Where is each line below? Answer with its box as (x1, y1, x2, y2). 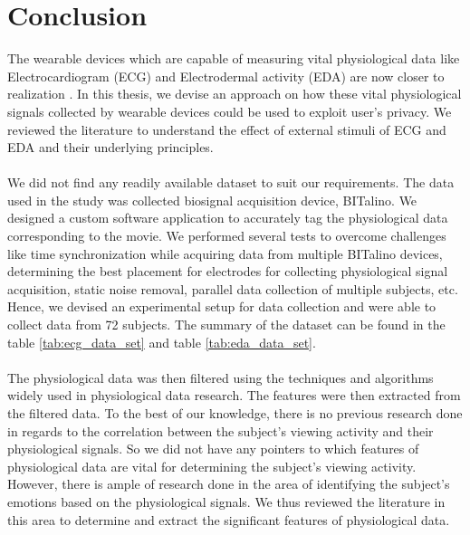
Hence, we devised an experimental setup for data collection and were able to (7, 297, 436, 316)
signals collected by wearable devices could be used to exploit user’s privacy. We (7, 101, 452, 120)
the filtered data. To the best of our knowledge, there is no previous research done (7, 404, 463, 422)
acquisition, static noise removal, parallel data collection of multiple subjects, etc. (7, 279, 458, 298)
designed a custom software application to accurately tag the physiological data (7, 208, 448, 227)
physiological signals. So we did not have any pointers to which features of (7, 439, 419, 458)
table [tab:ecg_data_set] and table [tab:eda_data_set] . (7, 332, 316, 351)
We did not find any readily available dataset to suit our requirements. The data (7, 173, 455, 192)
